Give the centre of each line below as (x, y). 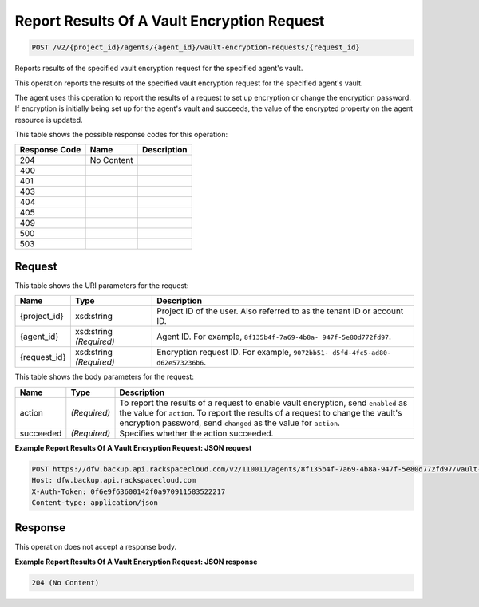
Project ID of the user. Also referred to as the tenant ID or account (280, 311)
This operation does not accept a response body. (96, 547)
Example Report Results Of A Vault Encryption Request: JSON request (133, 447)
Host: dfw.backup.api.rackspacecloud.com (114, 480)
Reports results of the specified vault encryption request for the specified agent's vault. (159, 69)
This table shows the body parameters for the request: (105, 377)
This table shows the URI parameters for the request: (102, 285)
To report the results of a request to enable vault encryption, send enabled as (263, 403)
